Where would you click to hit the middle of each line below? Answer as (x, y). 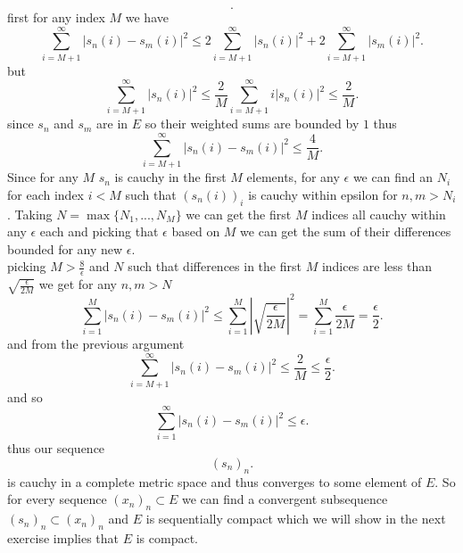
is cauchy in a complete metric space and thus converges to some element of (215, 481)
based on (196, 231)
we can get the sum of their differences (346, 231)
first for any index (56, 17)
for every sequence (57, 499)
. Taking (30, 214)
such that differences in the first (215, 266)
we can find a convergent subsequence (285, 499)
